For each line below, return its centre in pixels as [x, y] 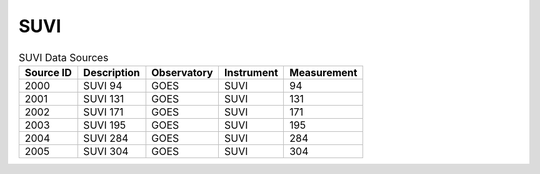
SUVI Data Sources [63, 57]
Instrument [251, 72]
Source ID [48, 72]
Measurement [323, 72]
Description [111, 72]
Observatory [182, 72]
